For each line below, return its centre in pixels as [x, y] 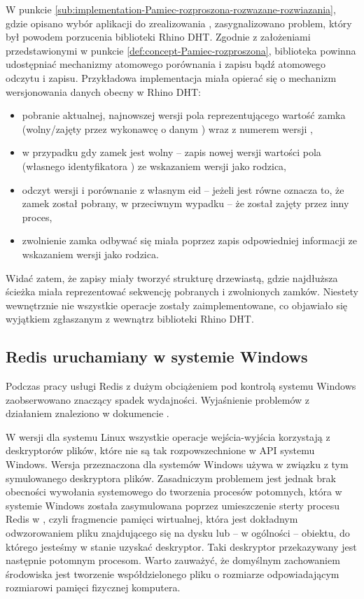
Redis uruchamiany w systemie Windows [157, 357]
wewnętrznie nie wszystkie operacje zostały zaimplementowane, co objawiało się [177, 305]
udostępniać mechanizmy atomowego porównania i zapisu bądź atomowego [166, 64]
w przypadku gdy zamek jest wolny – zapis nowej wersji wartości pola [171, 152]
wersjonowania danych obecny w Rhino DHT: [103, 91]
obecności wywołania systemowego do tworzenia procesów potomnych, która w [174, 492]
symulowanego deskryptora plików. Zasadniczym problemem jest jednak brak [171, 478]
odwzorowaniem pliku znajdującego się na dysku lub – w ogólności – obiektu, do [178, 533]
